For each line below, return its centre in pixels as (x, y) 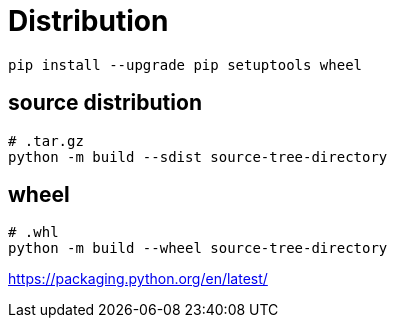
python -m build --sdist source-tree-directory (198, 156)
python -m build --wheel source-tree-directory (198, 248)
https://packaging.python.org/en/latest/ (138, 279)
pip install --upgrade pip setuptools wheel (185, 64)
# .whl (33, 232)
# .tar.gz (46, 140)
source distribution (105, 103)
